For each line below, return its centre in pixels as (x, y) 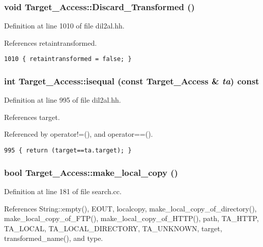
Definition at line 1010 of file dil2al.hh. (64, 26)
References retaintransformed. (51, 42)
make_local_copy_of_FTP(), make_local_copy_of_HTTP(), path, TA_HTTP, (131, 218)
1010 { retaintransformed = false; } (68, 59)
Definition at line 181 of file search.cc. (63, 191)
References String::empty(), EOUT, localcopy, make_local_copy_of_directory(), (130, 208)
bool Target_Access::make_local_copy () (91, 172)
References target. (32, 117)
